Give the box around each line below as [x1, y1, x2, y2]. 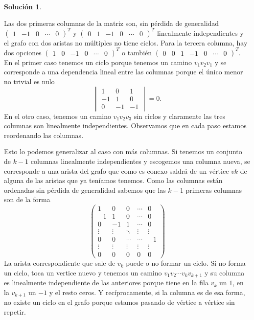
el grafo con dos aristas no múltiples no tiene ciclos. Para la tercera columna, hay [4, 37, 248, 47]
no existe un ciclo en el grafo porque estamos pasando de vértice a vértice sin [4, 297, 235, 307]
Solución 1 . [4, 1, 42, 11]
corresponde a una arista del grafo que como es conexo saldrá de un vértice [4, 165, 229, 176]
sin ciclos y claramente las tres [134, 111, 225, 121]
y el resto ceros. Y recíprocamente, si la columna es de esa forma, [49, 287, 245, 297]
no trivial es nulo [4, 76, 55, 86]
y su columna [204, 267, 245, 277]
